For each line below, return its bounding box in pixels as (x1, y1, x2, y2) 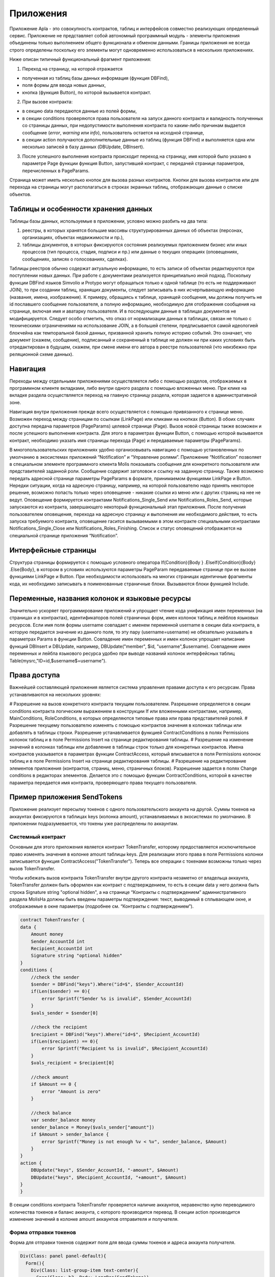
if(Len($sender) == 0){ (31, 988, 90, 995)
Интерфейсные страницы (9, 546, 97, 554)
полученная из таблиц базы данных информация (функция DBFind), (22, 75, 169, 81)
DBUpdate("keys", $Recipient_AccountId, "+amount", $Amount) (31, 1174, 187, 1180)
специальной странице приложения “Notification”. (9, 532, 119, 538)
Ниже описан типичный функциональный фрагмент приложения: (9, 56, 151, 62)
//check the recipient (31, 1024, 88, 1030)
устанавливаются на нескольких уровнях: (9, 691, 101, 697)
